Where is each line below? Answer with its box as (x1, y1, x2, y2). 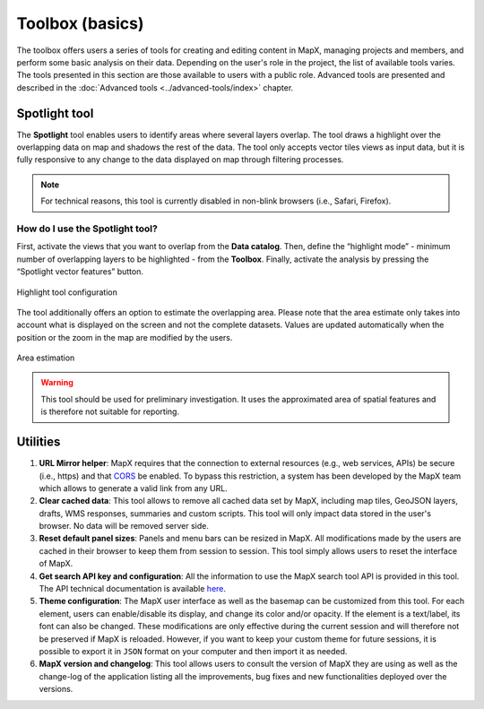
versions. (39, 684, 73, 695)
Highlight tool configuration (16, 287, 118, 298)
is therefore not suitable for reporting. (40, 406, 179, 417)
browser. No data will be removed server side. (39, 521, 210, 532)
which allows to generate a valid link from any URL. (39, 482, 228, 493)
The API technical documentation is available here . (39, 584, 227, 594)
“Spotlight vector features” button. (16, 266, 143, 277)
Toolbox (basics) (16, 13, 144, 33)
